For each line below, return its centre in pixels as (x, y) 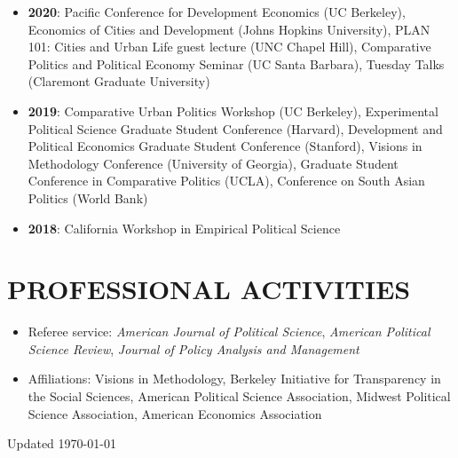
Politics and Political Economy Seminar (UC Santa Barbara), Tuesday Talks (236, 63)
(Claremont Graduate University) (119, 81)
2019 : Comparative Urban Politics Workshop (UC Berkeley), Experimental (233, 111)
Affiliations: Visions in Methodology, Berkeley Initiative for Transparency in (234, 379)
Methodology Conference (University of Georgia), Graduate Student (213, 163)
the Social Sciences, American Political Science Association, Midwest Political (239, 396)
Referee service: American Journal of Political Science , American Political (229, 332)
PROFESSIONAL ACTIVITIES (209, 289)
